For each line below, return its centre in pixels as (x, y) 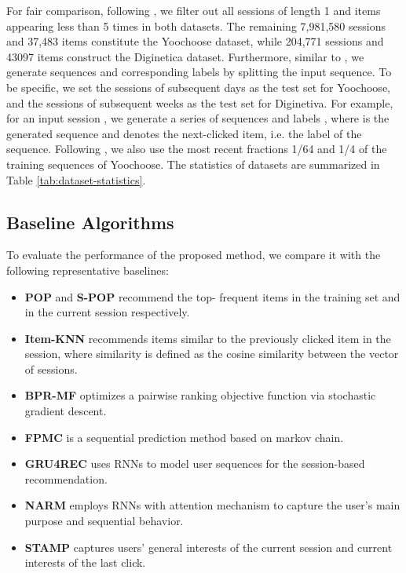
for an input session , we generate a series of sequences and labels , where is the (198, 118)
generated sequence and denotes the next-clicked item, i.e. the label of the (184, 133)
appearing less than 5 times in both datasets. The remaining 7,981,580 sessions (196, 26)
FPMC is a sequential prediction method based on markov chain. (184, 437)
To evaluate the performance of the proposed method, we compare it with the (194, 255)
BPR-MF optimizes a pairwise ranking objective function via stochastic (200, 395)
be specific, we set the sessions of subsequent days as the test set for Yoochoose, (198, 87)
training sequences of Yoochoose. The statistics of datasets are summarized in (193, 164)
